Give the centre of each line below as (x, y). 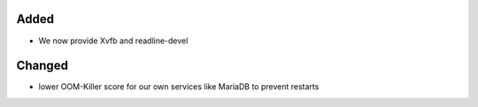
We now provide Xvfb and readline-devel (113, 41)
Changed (42, 66)
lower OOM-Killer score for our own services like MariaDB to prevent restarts (179, 87)
